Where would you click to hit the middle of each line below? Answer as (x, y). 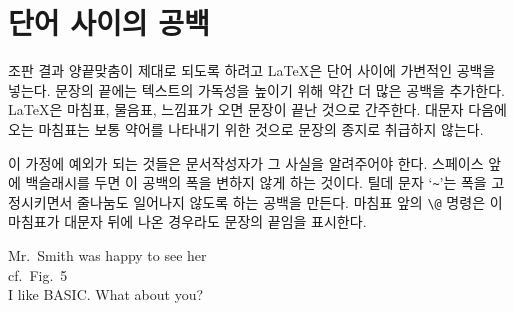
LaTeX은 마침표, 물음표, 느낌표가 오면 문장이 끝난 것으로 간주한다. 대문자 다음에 (257, 109)
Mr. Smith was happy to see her (107, 255)
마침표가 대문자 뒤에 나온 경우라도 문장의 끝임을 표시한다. (187, 221)
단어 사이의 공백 (109, 22)
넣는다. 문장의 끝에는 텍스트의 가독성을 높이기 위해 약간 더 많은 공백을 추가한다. (256, 89)
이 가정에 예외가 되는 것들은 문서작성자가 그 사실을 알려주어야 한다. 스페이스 (246, 162)
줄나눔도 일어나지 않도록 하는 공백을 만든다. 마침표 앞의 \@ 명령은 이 (290, 201)
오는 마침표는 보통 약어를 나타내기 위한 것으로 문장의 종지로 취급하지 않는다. (246, 128)
